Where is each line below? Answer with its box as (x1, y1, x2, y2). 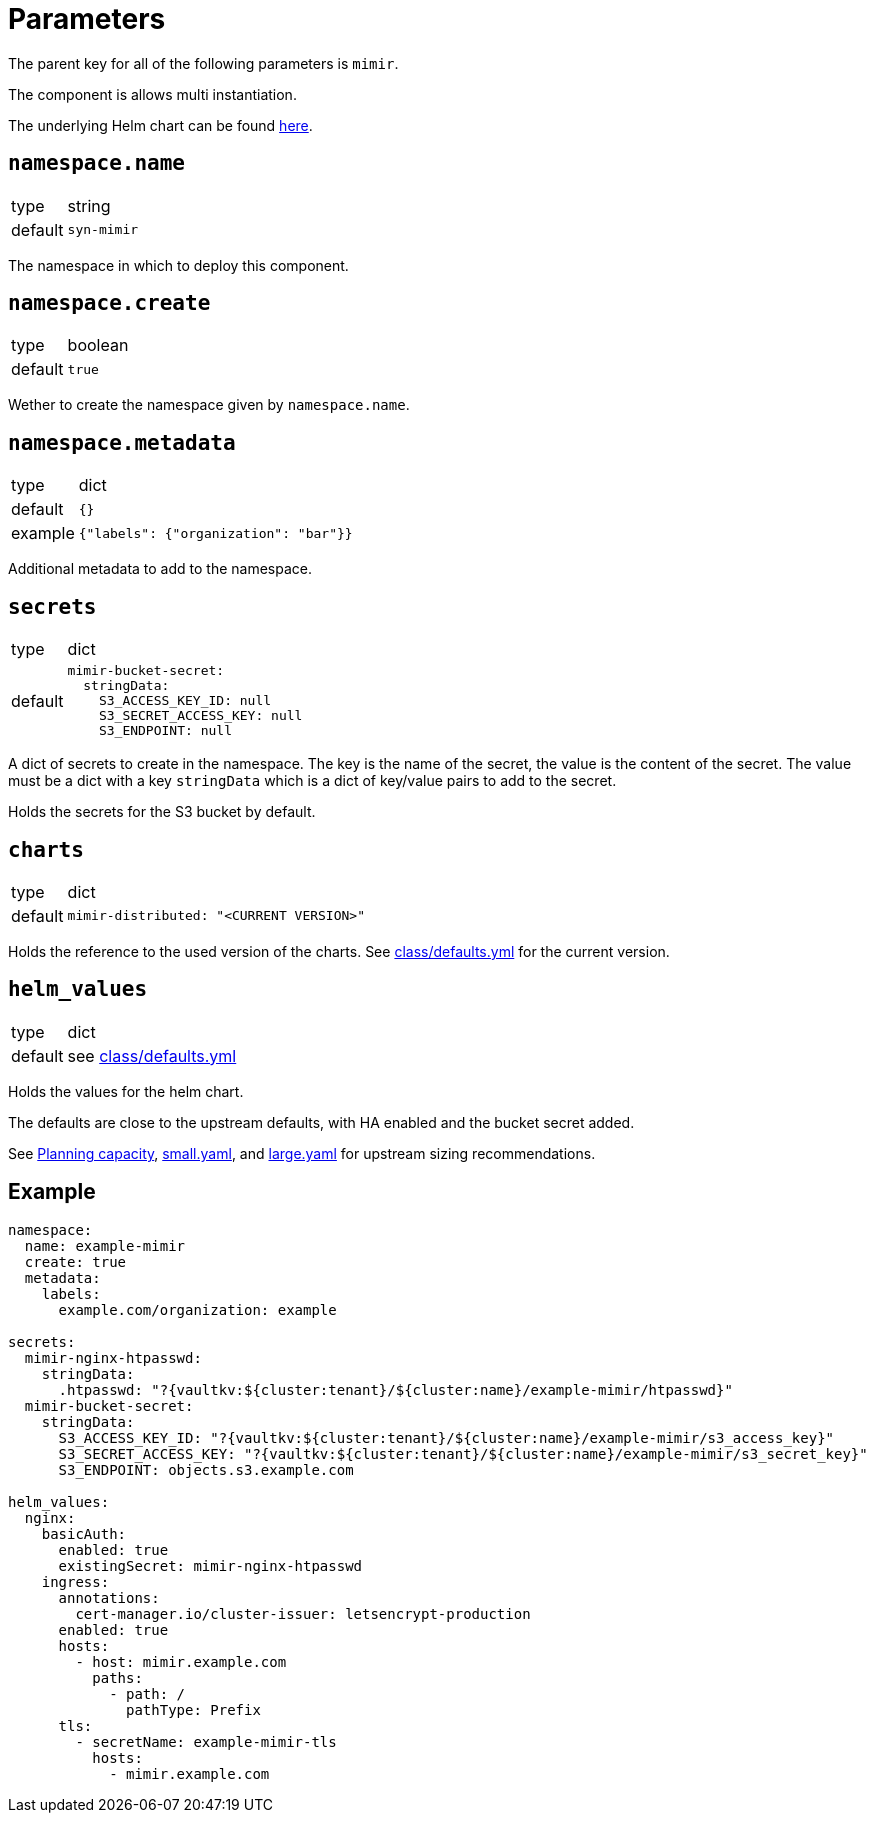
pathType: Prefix (126, 1701, 261, 1718)
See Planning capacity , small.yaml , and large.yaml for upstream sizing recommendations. (8, 1144, 596, 1162)
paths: (92, 1669, 143, 1686)
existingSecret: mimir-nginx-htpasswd (58, 1557, 363, 1574)
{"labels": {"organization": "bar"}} (78, 525, 353, 541)
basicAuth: (41, 1525, 127, 1542)
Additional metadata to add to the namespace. (8, 560, 313, 578)
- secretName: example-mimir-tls (75, 1733, 337, 1750)
